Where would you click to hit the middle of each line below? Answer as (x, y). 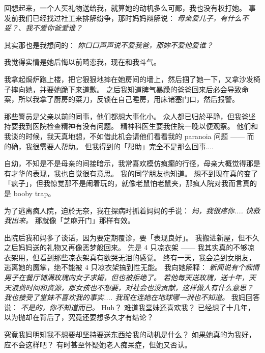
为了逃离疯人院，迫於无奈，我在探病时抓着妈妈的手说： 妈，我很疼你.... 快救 (132, 210)
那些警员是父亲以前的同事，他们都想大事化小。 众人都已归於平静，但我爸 (126, 116)
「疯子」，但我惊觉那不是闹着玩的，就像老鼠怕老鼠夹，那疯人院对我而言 (123, 183)
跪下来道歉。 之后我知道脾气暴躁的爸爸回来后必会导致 (151, 89)
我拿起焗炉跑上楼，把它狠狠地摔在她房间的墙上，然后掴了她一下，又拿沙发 (129, 79)
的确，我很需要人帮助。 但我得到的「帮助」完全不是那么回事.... (109, 146)
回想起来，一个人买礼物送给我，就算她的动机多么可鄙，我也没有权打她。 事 (130, 8)
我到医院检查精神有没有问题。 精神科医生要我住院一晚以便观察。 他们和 (138, 126)
